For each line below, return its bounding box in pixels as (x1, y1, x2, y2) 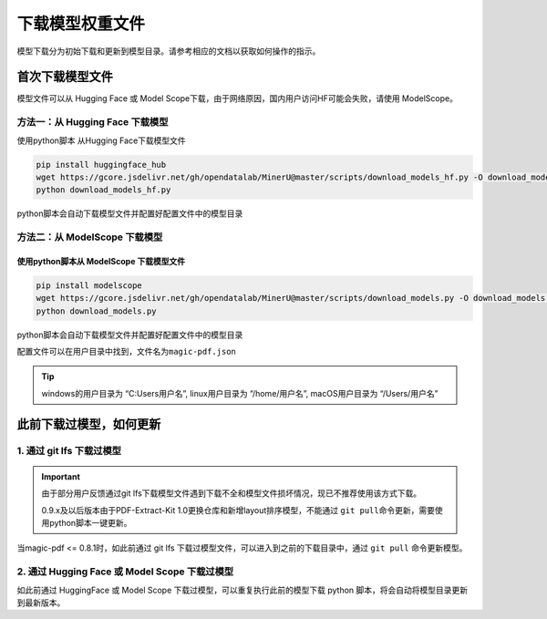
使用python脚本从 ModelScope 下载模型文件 (16, 255, 186, 266)
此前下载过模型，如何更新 (16, 416, 161, 432)
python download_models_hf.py (36, 185, 171, 195)
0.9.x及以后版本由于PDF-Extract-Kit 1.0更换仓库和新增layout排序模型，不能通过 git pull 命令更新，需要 (41, 504, 435, 515)
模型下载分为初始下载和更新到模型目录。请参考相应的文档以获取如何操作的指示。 (16, 46, 321, 57)
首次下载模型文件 (16, 69, 113, 85)
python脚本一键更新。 (48, 517, 132, 528)
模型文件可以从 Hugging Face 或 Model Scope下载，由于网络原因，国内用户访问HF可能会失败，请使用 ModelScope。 (16, 93, 458, 104)
